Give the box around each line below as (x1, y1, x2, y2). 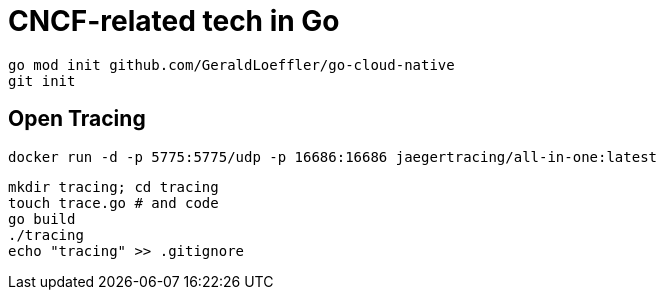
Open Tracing (8, 106, 146, 132)
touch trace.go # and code (8, 194, 219, 211)
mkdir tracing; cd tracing (8, 178, 219, 195)
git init (8, 72, 76, 89)
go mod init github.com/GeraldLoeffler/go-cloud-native (8, 56, 455, 73)
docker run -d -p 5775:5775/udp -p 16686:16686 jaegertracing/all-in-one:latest (8, 148, 658, 165)
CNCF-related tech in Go (8, 4, 340, 38)
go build (8, 210, 76, 227)
